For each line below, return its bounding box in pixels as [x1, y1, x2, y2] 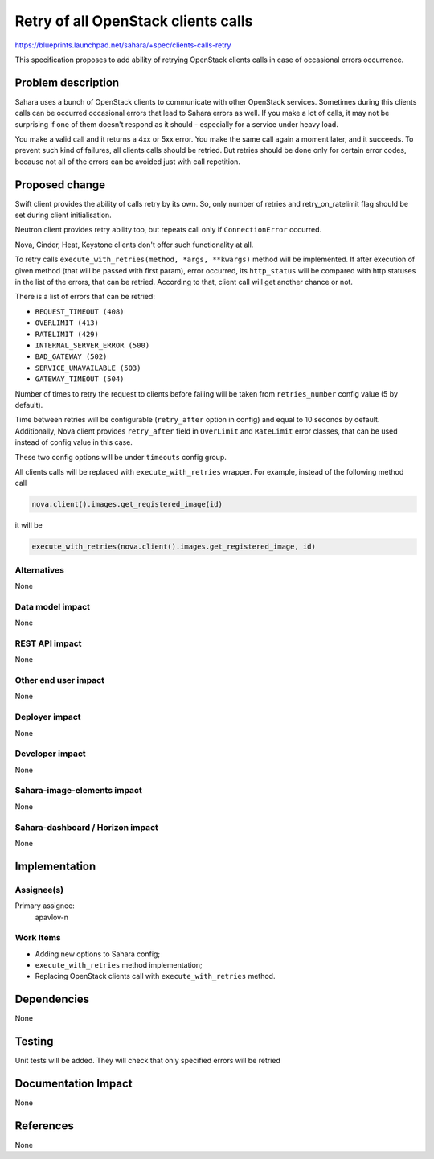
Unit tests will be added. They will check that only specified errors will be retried [14, 1056, 281, 1066]
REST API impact [14, 638, 82, 649]
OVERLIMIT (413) [35, 319, 100, 327]
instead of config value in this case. [14, 438, 133, 447]
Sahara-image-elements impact [14, 785, 142, 796]
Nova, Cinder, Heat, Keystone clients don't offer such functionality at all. [14, 240, 254, 249]
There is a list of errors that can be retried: [14, 292, 156, 302]
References [14, 1119, 74, 1132]
